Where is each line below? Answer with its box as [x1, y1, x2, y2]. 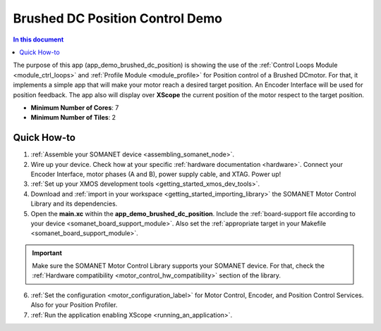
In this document [13, 35, 64, 44]
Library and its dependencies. [30, 199, 118, 208]
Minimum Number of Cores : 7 [30, 103, 119, 112]
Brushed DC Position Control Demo [13, 11, 222, 26]
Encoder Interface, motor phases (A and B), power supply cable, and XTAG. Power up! [30, 170, 282, 178]
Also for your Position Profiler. [30, 301, 118, 309]
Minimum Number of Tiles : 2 [30, 113, 116, 122]
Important [32, 249, 63, 257]
